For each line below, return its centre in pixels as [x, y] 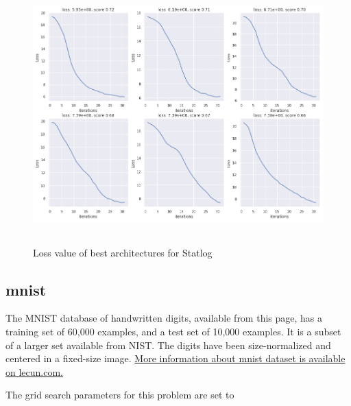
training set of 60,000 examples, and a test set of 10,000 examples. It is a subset [173, 331]
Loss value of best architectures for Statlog [123, 252]
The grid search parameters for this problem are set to [120, 395]
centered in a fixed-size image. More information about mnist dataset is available [175, 358]
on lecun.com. [34, 371]
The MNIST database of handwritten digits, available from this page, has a [164, 318]
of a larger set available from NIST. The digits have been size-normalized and [168, 345]
